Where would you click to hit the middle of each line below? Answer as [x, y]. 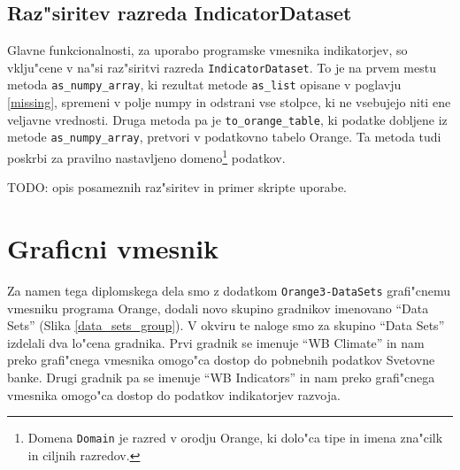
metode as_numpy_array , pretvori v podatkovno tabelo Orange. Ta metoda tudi [224, 137]
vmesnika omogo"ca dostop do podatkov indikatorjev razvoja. [174, 394]
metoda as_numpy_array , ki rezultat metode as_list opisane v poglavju [204, 85]
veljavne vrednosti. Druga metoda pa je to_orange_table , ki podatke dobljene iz [227, 119]
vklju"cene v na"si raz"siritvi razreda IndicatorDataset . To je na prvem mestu [222, 67]
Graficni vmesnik [113, 248]
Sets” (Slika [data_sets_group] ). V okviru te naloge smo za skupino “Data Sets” [226, 325]
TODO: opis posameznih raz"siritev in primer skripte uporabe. [177, 187]
